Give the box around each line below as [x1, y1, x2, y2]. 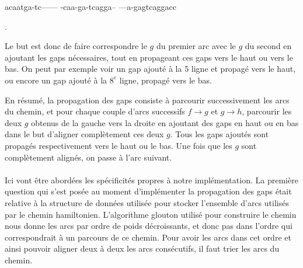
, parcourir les [242, 105, 292, 117]
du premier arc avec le [156, 40, 236, 52]
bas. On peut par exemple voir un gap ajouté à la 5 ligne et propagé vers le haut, [5, 62, 296, 75]
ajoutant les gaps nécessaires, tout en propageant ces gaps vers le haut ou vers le [5, 51, 293, 63]
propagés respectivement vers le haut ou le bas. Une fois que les [5, 139, 232, 151]
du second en [245, 40, 292, 52]
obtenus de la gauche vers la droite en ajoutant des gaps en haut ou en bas [31, 116, 299, 128]
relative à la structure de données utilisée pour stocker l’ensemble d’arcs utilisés [5, 196, 289, 208]
